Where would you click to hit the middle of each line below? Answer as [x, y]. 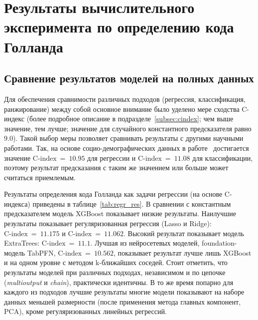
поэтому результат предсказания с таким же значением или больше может [116, 167]
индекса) [17, 203]
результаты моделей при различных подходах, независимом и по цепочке [115, 272]
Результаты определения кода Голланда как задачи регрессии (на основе [113, 194]
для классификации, [223, 158]
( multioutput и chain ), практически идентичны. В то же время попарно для [119, 282]
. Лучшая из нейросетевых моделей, [145, 243]
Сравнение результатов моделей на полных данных [129, 78]
